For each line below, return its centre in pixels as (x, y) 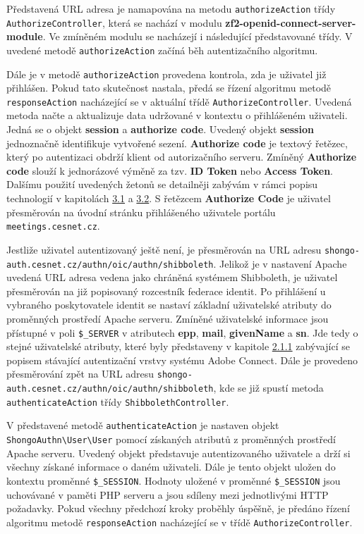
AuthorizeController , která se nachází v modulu (114, 22)
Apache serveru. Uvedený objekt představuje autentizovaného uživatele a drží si (178, 453)
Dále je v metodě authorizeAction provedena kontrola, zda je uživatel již (166, 74)
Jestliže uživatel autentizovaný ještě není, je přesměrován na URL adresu (164, 249)
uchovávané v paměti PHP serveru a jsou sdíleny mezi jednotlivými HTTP (168, 494)
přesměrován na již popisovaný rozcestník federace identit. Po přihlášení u (166, 291)
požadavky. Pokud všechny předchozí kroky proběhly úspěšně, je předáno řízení (178, 508)
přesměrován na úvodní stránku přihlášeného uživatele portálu (141, 212)
